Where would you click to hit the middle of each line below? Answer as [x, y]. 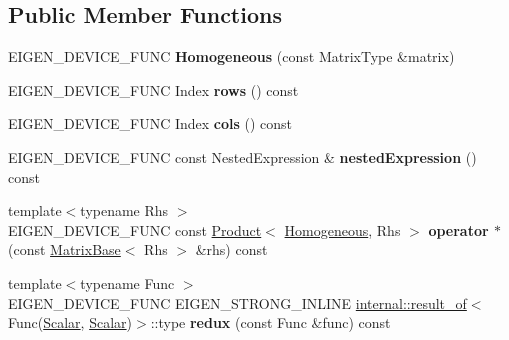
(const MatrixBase [64, 249]
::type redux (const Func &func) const [270, 322]
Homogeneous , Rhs [342, 229]
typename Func [127, 282]
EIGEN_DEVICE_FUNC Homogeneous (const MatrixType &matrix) [231, 56]
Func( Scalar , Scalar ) [70, 322]
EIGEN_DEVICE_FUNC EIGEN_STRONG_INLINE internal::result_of [237, 302]
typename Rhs [124, 210]
